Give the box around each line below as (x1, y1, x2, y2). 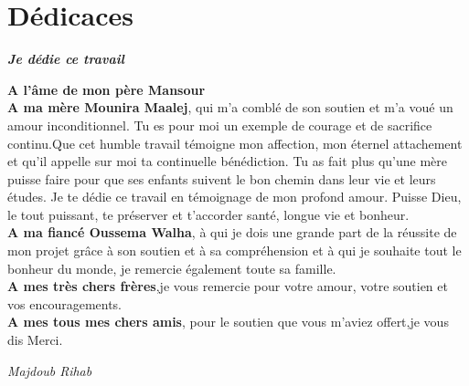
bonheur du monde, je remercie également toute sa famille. (7, 258, 336, 277)
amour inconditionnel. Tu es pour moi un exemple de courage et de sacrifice (7, 115, 432, 134)
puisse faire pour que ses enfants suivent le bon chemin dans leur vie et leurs (7, 169, 436, 188)
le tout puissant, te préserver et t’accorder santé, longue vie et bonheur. (7, 204, 410, 224)
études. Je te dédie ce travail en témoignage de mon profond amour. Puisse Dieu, (7, 187, 462, 206)
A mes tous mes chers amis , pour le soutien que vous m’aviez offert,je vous (7, 312, 449, 331)
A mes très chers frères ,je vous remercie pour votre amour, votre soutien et (7, 276, 448, 296)
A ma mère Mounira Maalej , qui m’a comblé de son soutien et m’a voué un (7, 98, 453, 117)
